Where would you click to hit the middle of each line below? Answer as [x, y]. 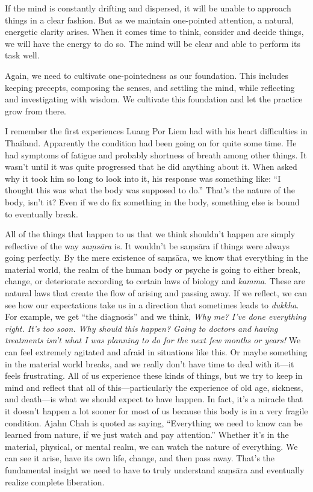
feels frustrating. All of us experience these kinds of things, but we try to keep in [154, 375]
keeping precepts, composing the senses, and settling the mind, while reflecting [150, 87]
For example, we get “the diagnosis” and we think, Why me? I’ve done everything [156, 316]
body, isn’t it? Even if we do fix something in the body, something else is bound [152, 201]
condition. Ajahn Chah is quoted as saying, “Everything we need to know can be [154, 422]
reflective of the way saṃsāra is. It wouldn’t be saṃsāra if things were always [147, 245]
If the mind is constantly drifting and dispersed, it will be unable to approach [148, 8]
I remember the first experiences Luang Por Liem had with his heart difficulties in [156, 131]
